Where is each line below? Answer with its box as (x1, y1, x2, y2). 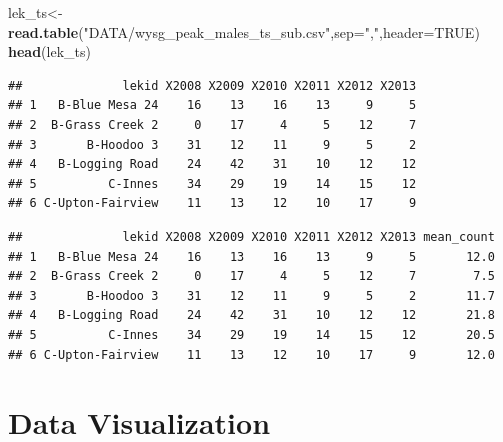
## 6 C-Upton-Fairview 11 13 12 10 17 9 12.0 (8, 347, 495, 362)
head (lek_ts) (8, 41, 91, 62)
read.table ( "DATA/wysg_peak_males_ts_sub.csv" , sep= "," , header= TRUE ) (8, 21, 480, 42)
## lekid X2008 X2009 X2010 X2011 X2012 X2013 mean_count (8, 229, 495, 244)
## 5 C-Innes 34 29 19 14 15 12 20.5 (8, 327, 495, 342)
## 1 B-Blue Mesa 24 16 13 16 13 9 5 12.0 (8, 249, 495, 264)
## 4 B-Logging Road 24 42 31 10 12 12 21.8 (8, 308, 495, 323)
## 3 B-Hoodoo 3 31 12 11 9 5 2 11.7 (8, 288, 495, 303)
